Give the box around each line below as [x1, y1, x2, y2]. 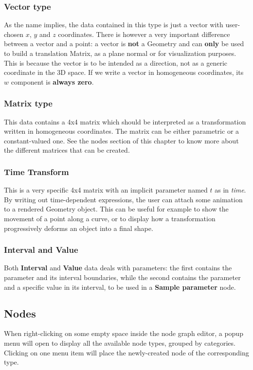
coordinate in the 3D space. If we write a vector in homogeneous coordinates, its [4, 67, 244, 77]
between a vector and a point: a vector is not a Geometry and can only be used [4, 38, 244, 49]
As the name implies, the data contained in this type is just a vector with [4, 19, 223, 30]
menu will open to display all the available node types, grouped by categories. [4, 337, 235, 348]
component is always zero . [11, 76, 94, 87]
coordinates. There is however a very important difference [58, 29, 230, 39]
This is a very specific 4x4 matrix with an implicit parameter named [4, 185, 208, 195]
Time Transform [4, 165, 69, 177]
